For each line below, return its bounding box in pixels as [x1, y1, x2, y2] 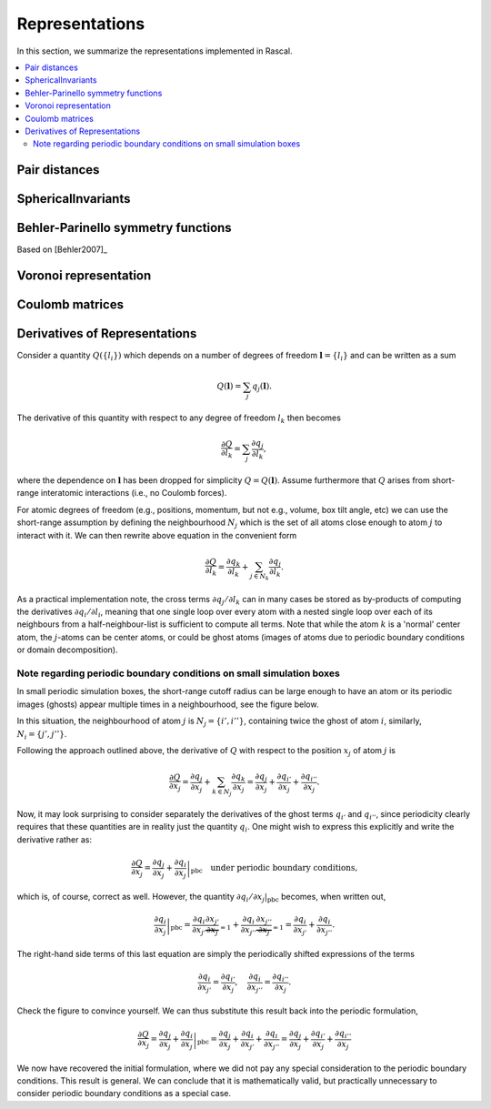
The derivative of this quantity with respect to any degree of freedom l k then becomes [16, 412, 341, 425]
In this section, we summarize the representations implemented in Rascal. [16, 45, 293, 56]
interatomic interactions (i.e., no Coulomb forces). [41, 488, 227, 499]
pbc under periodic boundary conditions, [190, 862, 358, 875]
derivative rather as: [16, 833, 93, 845]
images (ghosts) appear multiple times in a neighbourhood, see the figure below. [16, 699, 319, 710]
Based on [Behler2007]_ [16, 244, 108, 255]
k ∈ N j [212, 787, 232, 798]
